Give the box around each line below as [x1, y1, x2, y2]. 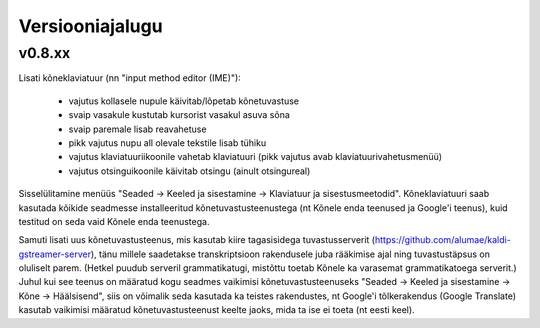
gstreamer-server [18, 248, 92, 260]
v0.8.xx [18, 44, 71, 62]
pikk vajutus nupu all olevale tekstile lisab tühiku [68, 136, 267, 149]
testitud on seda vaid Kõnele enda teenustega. [18, 215, 210, 227]
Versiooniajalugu [18, 15, 164, 37]
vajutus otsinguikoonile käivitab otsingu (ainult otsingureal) [68, 165, 311, 177]
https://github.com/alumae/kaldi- [374, 234, 512, 246]
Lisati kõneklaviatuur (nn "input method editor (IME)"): [18, 72, 242, 84]
